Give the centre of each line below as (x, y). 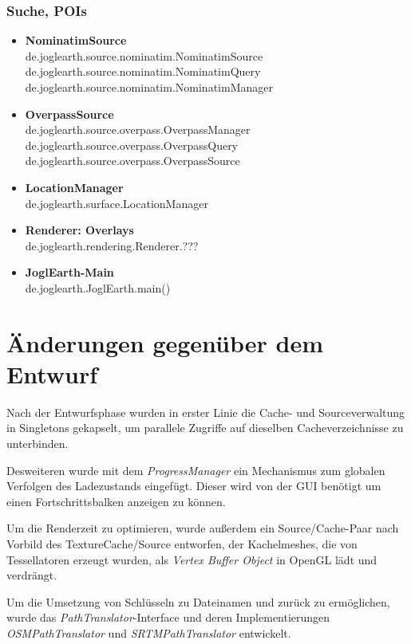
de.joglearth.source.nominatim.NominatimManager (149, 87)
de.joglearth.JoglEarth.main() (98, 287)
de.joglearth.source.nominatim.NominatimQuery (143, 71)
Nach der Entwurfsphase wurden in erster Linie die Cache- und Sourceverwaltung (206, 412)
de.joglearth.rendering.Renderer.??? (112, 245)
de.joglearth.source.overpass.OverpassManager (138, 130)
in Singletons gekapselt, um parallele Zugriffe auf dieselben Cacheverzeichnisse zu (205, 428)
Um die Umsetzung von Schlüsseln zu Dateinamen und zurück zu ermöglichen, (198, 601)
